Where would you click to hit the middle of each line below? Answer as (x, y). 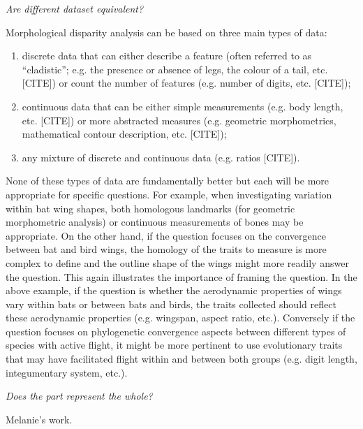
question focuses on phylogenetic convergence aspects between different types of (176, 331)
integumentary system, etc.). (67, 372)
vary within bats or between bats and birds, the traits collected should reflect (171, 304)
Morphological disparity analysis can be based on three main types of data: (166, 32)
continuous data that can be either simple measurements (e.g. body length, (183, 106)
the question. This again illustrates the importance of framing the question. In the (181, 276)
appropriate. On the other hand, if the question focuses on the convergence (166, 235)
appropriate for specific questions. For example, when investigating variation (169, 194)
